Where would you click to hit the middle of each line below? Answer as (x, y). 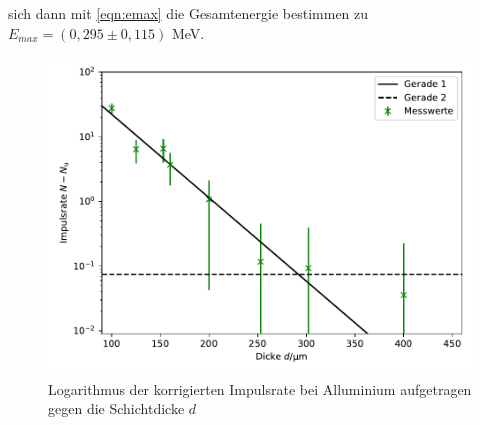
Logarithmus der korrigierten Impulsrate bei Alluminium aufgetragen (260, 388)
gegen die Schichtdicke (116, 408)
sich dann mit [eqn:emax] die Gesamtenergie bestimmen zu (188, 13)
